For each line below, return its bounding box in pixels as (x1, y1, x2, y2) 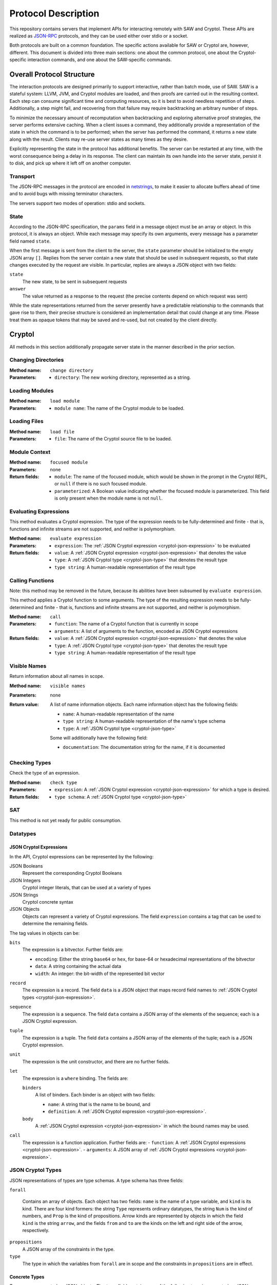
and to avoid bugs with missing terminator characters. (9, 191, 124, 197)
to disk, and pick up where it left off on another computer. (9, 160, 131, 166)
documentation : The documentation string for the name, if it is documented (63, 744, 225, 750)
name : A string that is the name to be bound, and (48, 1101, 151, 1107)
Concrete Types (9, 1274, 45, 1280)
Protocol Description (9, 8, 100, 19)
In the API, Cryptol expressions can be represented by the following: (9, 853, 154, 859)
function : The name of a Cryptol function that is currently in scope (54, 621, 199, 627)
